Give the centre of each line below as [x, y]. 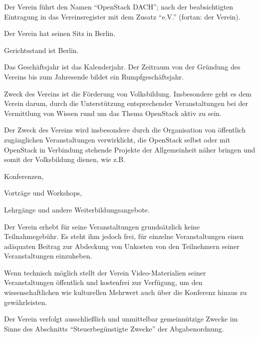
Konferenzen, [24, 176]
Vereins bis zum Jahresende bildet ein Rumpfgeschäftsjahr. [94, 76]
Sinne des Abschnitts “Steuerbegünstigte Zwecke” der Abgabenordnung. [114, 328]
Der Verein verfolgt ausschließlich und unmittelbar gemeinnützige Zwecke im [121, 319]
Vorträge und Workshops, [43, 193]
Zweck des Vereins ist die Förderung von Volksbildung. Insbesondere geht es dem [128, 93]
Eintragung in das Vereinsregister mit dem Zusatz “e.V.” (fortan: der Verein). [122, 16]
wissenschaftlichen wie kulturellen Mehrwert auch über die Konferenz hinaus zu [126, 292]
